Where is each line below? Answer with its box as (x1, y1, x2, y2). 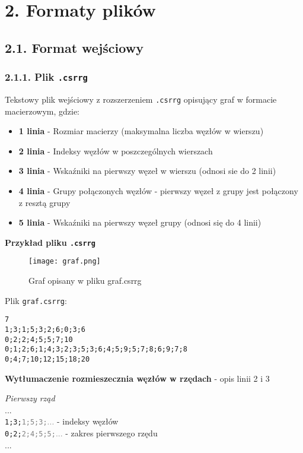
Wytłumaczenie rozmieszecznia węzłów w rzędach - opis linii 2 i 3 (5, 372, 270, 384)
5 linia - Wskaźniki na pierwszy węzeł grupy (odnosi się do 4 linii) (18, 216, 261, 229)
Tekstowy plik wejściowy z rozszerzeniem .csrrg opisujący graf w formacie (5, 93, 277, 105)
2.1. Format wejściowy (5, 38, 143, 56)
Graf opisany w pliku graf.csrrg (28, 274, 142, 287)
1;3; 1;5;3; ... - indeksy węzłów (5, 415, 119, 427)
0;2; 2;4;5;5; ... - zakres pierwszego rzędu (5, 427, 158, 439)
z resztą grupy (18, 196, 71, 208)
